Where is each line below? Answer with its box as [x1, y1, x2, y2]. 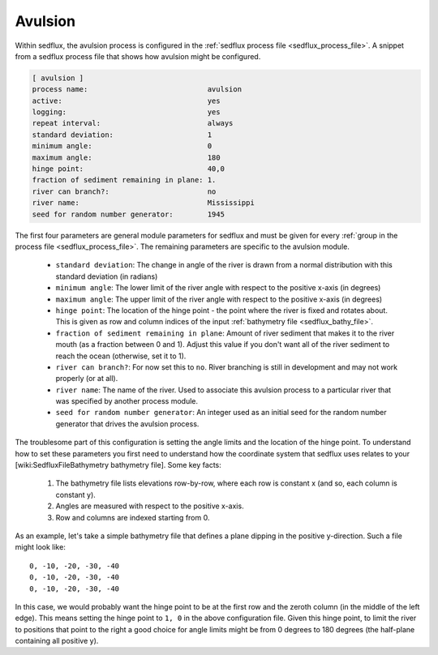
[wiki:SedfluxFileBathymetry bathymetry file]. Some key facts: [15, 460, 222, 470]
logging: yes [32, 108, 221, 117]
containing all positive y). [15, 636, 99, 646]
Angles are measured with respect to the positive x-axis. [55, 501, 244, 511]
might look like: [15, 542, 67, 552]
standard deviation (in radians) [55, 272, 158, 281]
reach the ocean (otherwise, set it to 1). [55, 351, 187, 361]
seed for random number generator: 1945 [32, 209, 225, 219]
